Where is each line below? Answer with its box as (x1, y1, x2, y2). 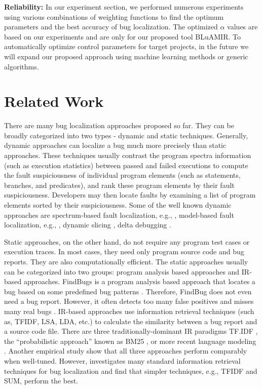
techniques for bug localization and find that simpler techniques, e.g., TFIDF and (4, 365, 257, 376)
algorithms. (4, 61, 39, 71)
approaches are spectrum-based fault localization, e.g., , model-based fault (4, 209, 234, 220)
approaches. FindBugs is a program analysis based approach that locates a (23, 276, 255, 287)
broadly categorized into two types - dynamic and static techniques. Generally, (4, 130, 248, 140)
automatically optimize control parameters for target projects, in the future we (4, 41, 249, 52)
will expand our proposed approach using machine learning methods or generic (4, 51, 248, 61)
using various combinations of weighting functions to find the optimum (4, 11, 224, 22)
